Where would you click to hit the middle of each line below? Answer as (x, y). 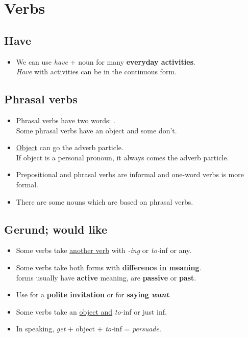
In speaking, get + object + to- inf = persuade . (89, 329)
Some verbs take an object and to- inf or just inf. (91, 311)
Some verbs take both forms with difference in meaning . (109, 267)
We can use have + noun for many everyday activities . (106, 61)
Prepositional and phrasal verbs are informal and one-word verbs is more (130, 174)
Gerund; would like (56, 229)
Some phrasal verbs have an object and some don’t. (96, 130)
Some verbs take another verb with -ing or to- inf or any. (104, 250)
